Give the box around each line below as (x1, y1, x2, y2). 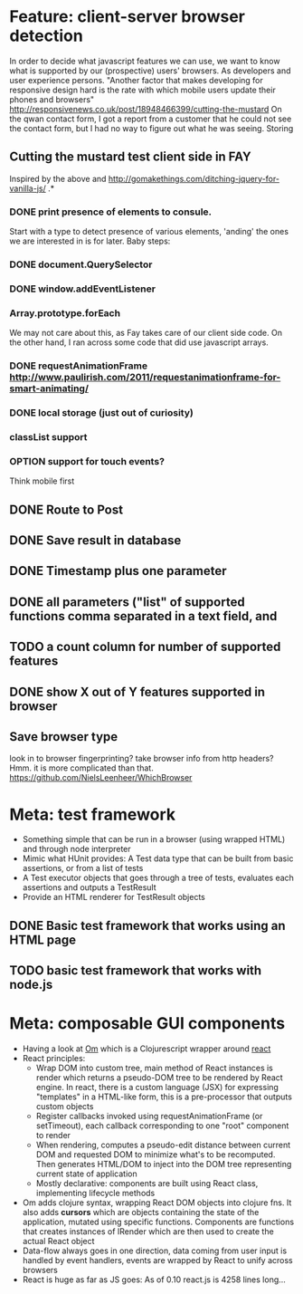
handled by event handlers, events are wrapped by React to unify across (22, 1255, 293, 1266)
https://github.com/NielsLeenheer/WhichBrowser (9, 772, 193, 783)
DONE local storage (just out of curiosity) (9, 407, 194, 419)
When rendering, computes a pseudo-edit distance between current (35, 1139, 291, 1151)
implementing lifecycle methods (35, 1188, 156, 1199)
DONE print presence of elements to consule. (9, 206, 213, 218)
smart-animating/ (9, 382, 89, 395)
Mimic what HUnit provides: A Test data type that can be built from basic (22, 853, 294, 864)
